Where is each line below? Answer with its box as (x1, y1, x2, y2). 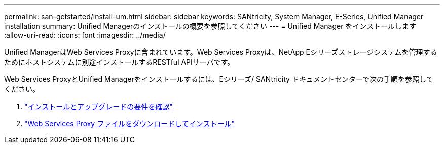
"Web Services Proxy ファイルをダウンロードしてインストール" (24, 119, 235, 128)
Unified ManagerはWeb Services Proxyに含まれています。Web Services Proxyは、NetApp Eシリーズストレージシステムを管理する (4, 47, 437, 56)
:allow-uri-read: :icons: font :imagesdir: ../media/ (4, 31, 166, 39)
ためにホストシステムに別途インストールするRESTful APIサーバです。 (4, 58, 235, 66)
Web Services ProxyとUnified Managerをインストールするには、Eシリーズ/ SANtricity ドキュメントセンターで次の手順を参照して (4, 75, 433, 83)
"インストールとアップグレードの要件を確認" (24, 102, 173, 111)
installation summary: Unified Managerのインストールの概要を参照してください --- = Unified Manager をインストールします (4, 22, 417, 30)
